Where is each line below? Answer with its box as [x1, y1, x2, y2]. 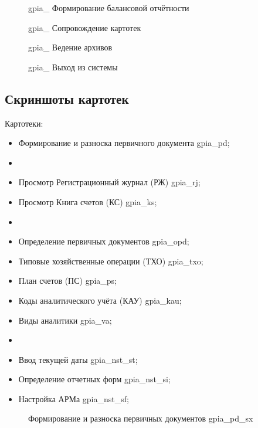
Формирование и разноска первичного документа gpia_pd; [18, 137, 230, 149]
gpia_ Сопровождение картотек [28, 21, 141, 33]
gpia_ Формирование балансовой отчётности [28, 2, 189, 13]
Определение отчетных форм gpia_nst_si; [18, 373, 171, 385]
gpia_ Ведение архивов [28, 41, 113, 53]
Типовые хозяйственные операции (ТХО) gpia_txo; [18, 254, 203, 267]
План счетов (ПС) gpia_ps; [18, 274, 117, 287]
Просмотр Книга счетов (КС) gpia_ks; [18, 195, 157, 208]
